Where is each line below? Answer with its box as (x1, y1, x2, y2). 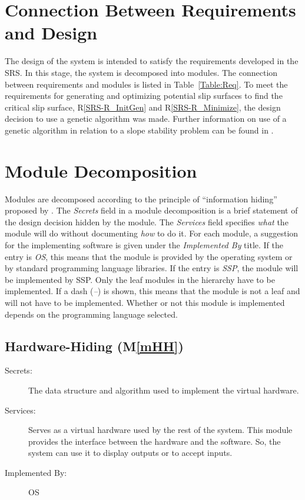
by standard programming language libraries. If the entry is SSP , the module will (5, 262, 299, 274)
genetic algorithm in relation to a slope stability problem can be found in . (5, 124, 274, 136)
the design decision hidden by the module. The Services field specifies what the (5, 215, 289, 228)
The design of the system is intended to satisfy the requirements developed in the (5, 55, 299, 67)
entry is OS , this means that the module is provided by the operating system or (5, 250, 293, 262)
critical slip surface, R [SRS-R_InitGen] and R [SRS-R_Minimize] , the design (5, 101, 281, 113)
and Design (5, 21, 98, 45)
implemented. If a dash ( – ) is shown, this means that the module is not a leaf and (5, 285, 300, 297)
